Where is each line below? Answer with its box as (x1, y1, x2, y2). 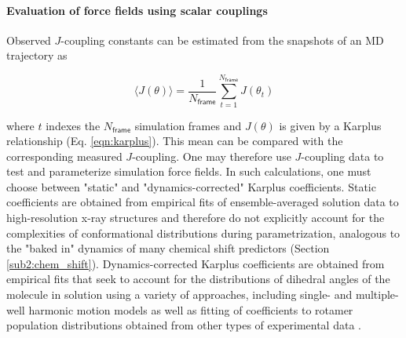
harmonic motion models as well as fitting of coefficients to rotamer (28, 301, 353, 318)
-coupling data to (301, 147, 384, 164)
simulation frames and (134, 117, 242, 133)
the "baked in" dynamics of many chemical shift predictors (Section (6, 240, 330, 256)
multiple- (355, 286, 399, 303)
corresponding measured (6, 147, 123, 164)
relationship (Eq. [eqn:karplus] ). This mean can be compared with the (6, 133, 343, 149)
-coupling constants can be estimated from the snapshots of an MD (60, 31, 384, 48)
